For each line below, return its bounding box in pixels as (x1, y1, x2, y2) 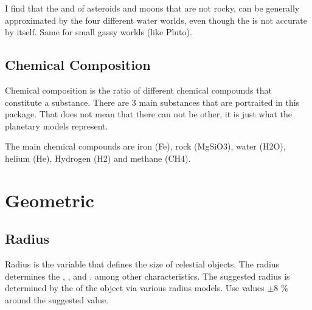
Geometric (5, 187, 94, 212)
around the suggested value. (5, 293, 109, 306)
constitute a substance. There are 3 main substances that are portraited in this (5, 95, 300, 108)
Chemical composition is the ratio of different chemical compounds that (5, 83, 272, 96)
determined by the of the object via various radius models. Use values (5, 281, 265, 294)
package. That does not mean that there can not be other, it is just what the (5, 108, 293, 120)
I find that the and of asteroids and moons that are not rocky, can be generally (5, 2, 300, 14)
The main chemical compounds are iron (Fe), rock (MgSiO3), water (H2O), (5, 140, 286, 153)
